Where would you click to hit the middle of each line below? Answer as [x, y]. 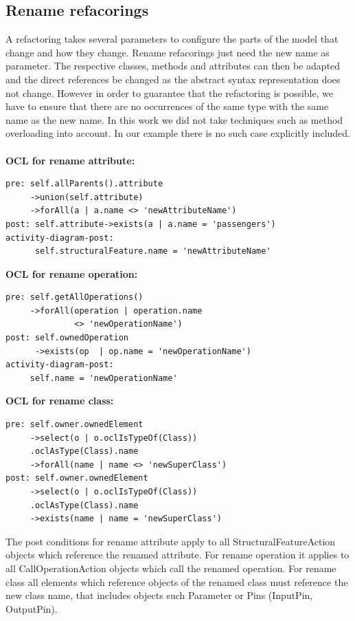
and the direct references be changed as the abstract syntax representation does [173, 79]
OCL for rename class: [60, 401]
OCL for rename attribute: [70, 160]
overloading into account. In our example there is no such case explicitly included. [178, 133]
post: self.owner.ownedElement [77, 478]
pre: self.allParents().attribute [84, 184]
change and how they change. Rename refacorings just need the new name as [168, 52]
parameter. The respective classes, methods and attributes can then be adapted [173, 66]
